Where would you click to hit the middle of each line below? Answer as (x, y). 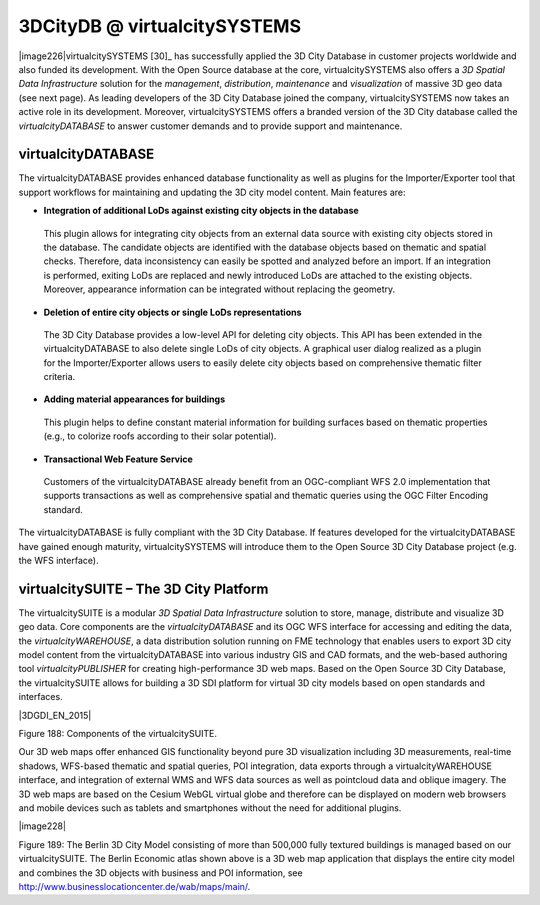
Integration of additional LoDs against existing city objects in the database (201, 211)
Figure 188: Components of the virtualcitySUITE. (118, 734)
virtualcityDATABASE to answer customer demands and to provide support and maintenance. (210, 126)
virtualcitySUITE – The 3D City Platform (143, 588)
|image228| (42, 826)
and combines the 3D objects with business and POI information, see (161, 872)
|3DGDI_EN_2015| (55, 715)
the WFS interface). (58, 560)
